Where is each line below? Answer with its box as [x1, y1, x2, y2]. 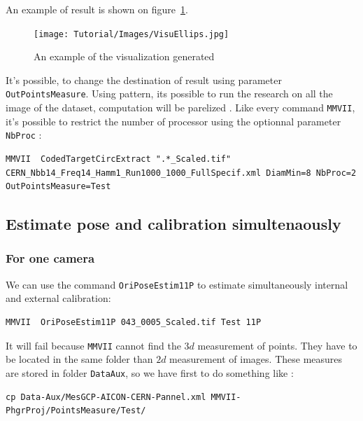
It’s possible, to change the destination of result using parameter [6, 72, 282, 87]
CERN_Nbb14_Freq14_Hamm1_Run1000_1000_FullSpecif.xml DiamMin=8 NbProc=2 [6, 167, 357, 178]
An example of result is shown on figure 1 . [6, 2, 188, 16]
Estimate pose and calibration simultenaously [6, 213, 341, 235]
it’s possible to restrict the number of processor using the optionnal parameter [6, 113, 341, 128]
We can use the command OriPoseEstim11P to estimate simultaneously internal [6, 277, 348, 291]
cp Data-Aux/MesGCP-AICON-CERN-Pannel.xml [6, 392, 206, 402]
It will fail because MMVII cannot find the [6, 338, 181, 352]
